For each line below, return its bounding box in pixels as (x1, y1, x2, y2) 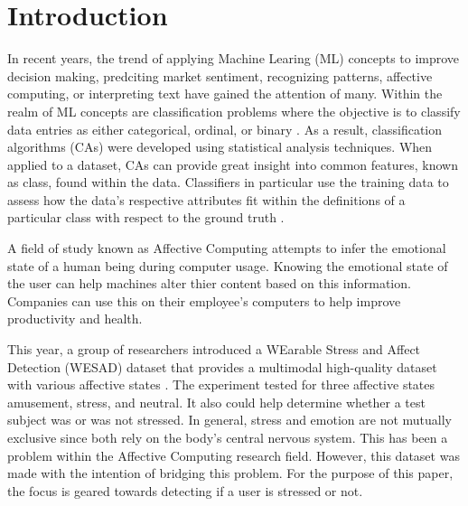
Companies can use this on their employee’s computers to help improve (7, 291, 401, 310)
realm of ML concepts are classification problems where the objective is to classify (7, 101, 461, 120)
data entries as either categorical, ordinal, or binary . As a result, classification (7, 119, 443, 138)
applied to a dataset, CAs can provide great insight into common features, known (7, 155, 458, 173)
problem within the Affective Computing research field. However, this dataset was (7, 445, 460, 464)
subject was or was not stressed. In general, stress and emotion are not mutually (7, 410, 453, 429)
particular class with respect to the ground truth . (7, 208, 285, 227)
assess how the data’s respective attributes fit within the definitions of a (7, 190, 406, 209)
